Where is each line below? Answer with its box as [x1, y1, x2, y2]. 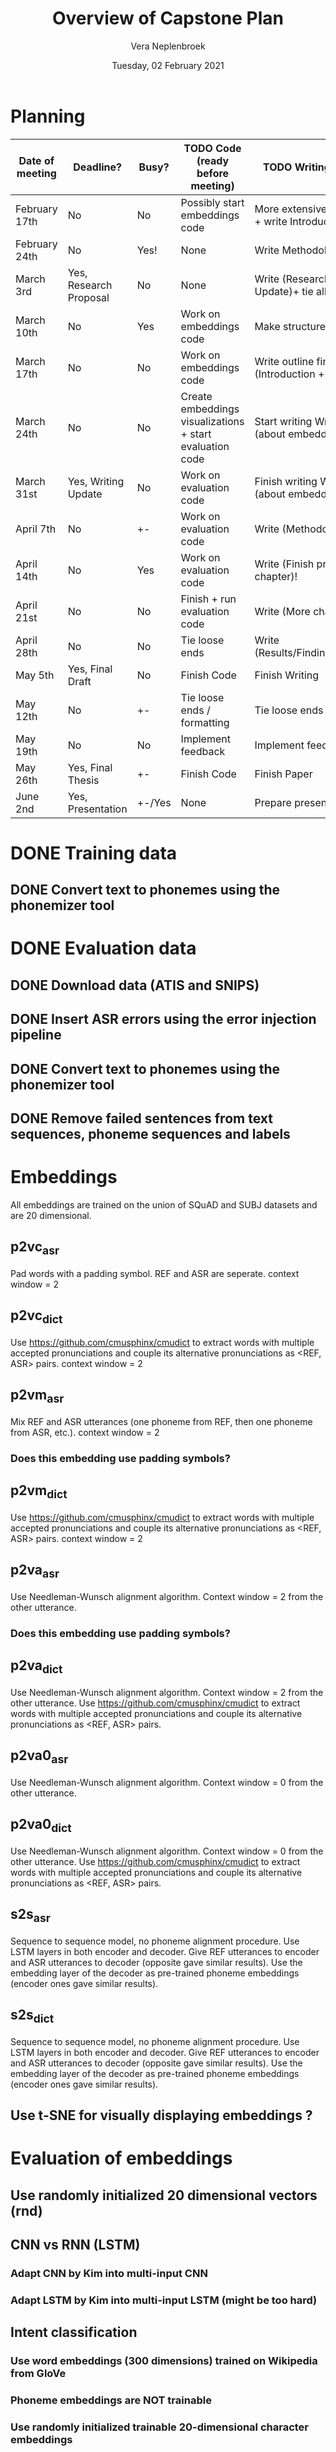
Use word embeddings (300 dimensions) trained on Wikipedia [10, 2354, 318, 2368]
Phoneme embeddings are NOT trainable [10, 2393, 212, 2407]
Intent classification [10, 2324, 138, 2341]
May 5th [15, 668, 55, 682]
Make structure [254, 319, 327, 333]
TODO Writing [263, 160, 331, 174]
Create [180, 389, 213, 403]
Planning [10, 105, 86, 127]
